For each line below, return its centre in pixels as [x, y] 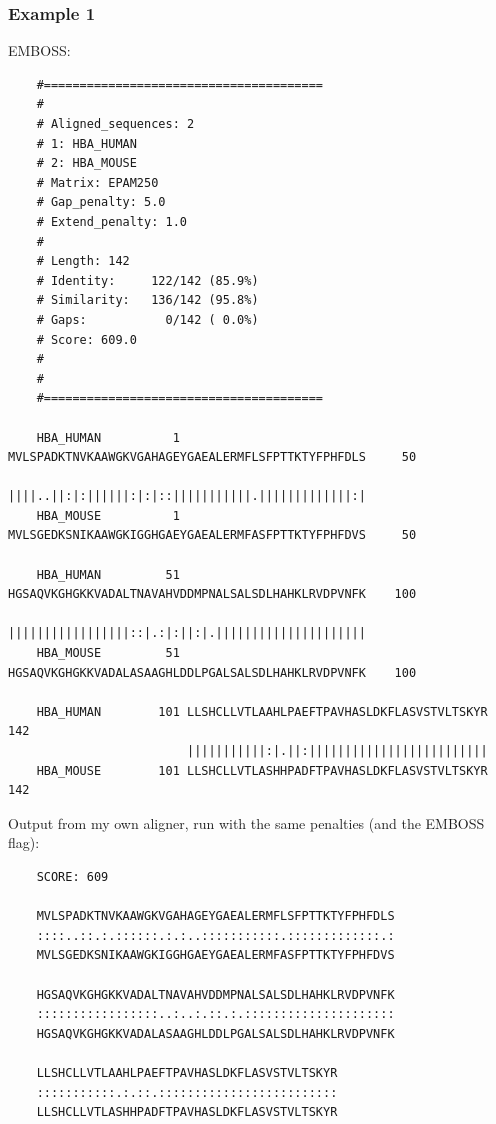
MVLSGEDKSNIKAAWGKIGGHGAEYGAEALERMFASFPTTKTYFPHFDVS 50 [212, 535]
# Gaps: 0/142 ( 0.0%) [147, 319]
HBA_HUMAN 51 [108, 574]
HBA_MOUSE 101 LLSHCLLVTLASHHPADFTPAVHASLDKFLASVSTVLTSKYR [262, 770]
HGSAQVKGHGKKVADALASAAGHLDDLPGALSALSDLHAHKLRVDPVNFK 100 [212, 672]
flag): [24, 842]
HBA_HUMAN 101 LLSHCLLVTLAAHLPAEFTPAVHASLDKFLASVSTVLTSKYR [262, 711]
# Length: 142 [83, 261]
